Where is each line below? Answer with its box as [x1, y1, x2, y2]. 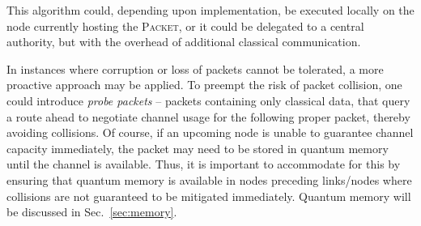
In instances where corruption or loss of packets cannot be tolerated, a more [6, 60, 384, 77]
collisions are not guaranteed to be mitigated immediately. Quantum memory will [6, 187, 411, 204]
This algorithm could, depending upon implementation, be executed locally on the [6, 2, 415, 18]
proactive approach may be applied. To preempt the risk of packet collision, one [6, 76, 402, 93]
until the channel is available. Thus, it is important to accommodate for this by [6, 156, 401, 173]
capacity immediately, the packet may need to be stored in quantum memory [6, 139, 389, 156]
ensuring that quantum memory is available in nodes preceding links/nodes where [6, 171, 412, 188]
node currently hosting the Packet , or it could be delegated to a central [6, 17, 364, 34]
